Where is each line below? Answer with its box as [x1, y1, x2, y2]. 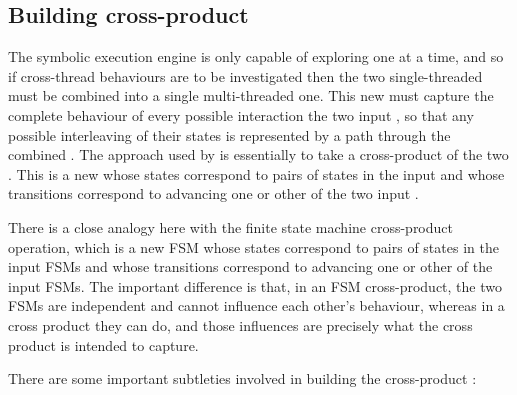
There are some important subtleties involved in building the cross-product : [8, 368, 477, 389]
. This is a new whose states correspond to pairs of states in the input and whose [8, 163, 505, 184]
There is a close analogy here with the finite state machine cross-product [8, 216, 453, 237]
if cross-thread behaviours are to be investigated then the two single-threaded [8, 65, 483, 86]
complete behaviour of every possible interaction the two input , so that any [8, 104, 474, 125]
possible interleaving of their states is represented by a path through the [8, 124, 451, 145]
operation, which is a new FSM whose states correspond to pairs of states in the [8, 236, 499, 257]
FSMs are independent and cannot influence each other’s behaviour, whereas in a [8, 295, 505, 316]
